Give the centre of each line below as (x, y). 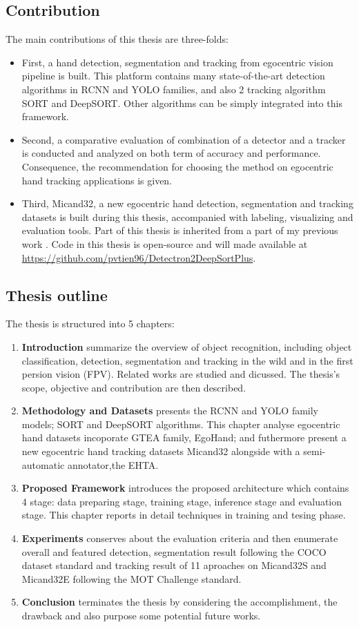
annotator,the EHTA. (113, 464)
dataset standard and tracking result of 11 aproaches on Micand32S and (174, 565)
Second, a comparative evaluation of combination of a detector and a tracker (184, 139)
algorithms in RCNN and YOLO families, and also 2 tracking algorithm (174, 89)
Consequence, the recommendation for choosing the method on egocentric (177, 166)
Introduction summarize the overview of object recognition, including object (187, 346)
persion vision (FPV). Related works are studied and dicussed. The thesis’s (181, 374)
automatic (43, 464)
